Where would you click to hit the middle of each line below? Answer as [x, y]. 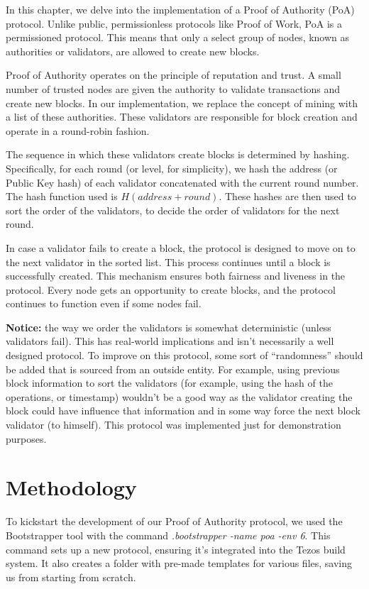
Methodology [71, 487]
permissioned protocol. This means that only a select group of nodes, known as [178, 37]
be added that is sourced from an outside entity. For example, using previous [173, 369]
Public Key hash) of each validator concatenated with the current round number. [182, 182]
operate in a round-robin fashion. [78, 130]
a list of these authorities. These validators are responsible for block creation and [182, 117]
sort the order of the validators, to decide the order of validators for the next [173, 210]
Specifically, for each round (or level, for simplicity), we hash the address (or [172, 168]
